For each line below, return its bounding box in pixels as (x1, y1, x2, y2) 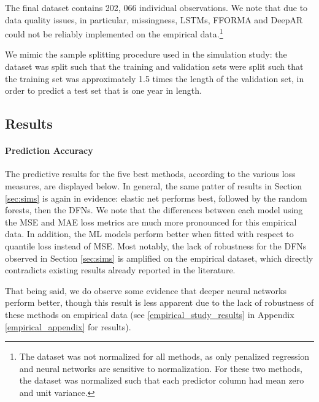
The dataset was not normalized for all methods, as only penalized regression (19, 350, 310, 363)
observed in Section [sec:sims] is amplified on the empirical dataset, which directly (5, 251, 313, 264)
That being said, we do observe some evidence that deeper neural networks (5, 284, 286, 297)
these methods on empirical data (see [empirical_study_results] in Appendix (5, 308, 294, 320)
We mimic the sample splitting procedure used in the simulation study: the (5, 48, 287, 61)
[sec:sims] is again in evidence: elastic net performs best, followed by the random (5, 191, 307, 204)
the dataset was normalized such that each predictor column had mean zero (19, 374, 304, 387)
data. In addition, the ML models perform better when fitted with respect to (5, 227, 294, 240)
